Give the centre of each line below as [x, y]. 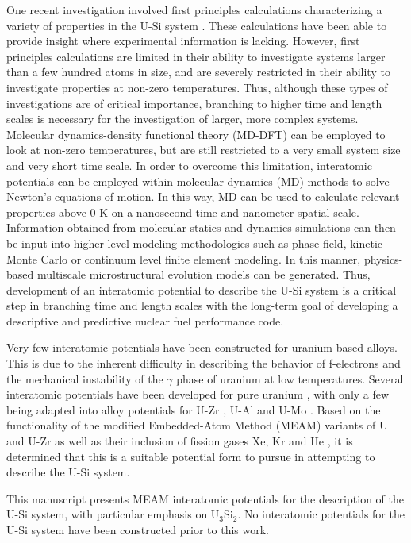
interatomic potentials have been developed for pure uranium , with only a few [198, 394]
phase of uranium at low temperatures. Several [290, 378]
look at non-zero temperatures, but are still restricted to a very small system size [204, 150]
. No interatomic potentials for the [321, 514]
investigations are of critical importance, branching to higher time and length [194, 103]
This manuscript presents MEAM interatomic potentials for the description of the [205, 498]
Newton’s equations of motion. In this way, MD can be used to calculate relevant [203, 196]
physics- [383, 258]
